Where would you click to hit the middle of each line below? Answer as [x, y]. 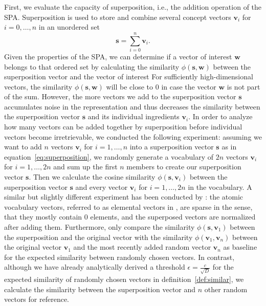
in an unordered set [69, 27]
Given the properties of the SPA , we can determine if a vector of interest [118, 56]
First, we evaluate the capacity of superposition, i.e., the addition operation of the [133, 7]
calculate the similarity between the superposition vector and [100, 289]
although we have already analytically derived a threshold [95, 267]
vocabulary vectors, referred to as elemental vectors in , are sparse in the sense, [128, 206]
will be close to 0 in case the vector [161, 86]
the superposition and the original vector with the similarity [98, 237]
